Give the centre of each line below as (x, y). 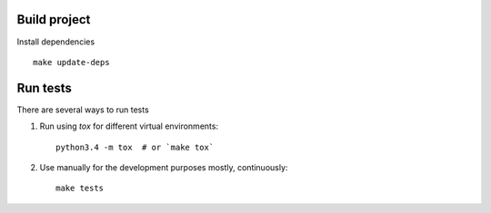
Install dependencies (56, 42)
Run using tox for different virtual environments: (129, 126)
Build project (54, 19)
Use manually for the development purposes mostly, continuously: (164, 167)
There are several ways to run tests (83, 110)
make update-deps (71, 62)
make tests (80, 189)
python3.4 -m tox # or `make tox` (135, 147)
